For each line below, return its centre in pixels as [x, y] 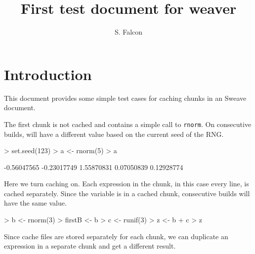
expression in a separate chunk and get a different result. [90, 246]
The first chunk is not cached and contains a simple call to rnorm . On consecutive [128, 124]
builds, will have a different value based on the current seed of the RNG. [114, 134]
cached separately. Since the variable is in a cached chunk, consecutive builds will [127, 193]
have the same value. [35, 203]
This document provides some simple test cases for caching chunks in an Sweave [125, 98]
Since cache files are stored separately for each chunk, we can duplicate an [116, 236]
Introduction [48, 74]
